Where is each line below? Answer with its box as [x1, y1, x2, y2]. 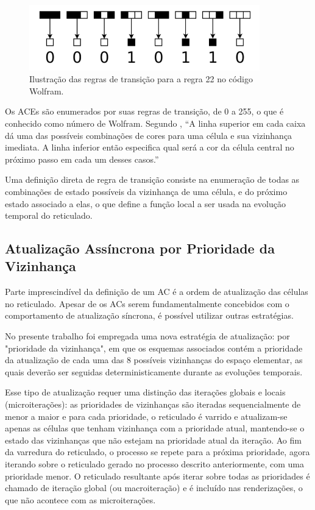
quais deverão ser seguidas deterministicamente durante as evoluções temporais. [5, 365, 303, 378]
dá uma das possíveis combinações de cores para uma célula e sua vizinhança [5, 129, 292, 141]
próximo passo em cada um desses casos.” [5, 152, 159, 165]
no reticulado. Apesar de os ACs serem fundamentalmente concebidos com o [5, 297, 289, 310]
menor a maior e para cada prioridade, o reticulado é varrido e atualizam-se [5, 409, 288, 422]
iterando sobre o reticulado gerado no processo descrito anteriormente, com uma [5, 458, 304, 470]
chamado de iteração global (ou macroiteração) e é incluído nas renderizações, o [5, 481, 303, 494]
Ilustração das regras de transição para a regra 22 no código [29, 73, 253, 85]
